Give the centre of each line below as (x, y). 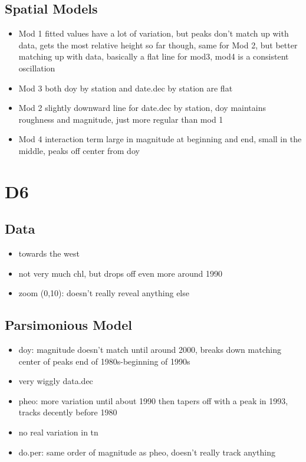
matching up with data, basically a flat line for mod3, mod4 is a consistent (154, 56)
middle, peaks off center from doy (79, 150)
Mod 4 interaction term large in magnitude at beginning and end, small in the (160, 139)
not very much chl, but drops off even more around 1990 (120, 273)
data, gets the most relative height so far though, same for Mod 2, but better (158, 45)
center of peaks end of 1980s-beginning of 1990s (104, 361)
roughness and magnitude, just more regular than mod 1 (121, 119)
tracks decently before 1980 (68, 412)
